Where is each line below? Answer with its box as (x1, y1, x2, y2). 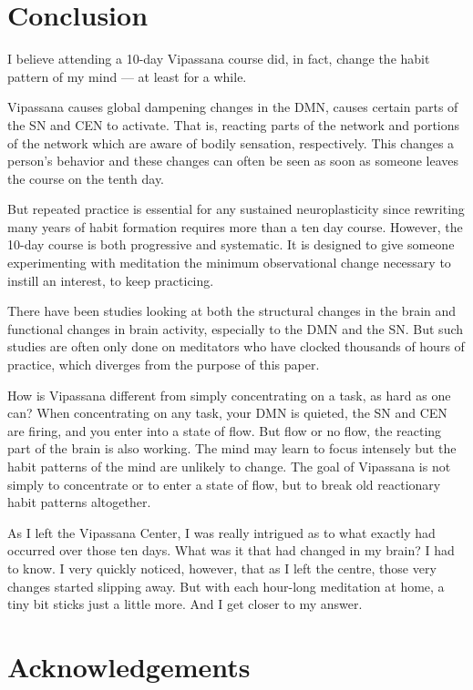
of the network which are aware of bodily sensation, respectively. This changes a (7, 133, 455, 152)
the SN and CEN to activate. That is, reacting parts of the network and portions (7, 115, 460, 134)
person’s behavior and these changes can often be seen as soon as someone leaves (7, 151, 459, 170)
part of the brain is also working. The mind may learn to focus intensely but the (7, 439, 457, 458)
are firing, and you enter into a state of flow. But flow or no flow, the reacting (7, 421, 442, 440)
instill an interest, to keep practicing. (7, 270, 214, 289)
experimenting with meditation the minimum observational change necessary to (7, 253, 451, 272)
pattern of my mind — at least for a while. (7, 66, 247, 86)
